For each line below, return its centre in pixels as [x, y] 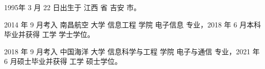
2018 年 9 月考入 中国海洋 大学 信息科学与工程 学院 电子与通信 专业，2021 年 [132, 51]
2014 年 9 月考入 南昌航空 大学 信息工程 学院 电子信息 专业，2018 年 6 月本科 [132, 24]
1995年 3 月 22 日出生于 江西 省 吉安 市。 [73, 7]
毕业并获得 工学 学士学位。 [49, 34]
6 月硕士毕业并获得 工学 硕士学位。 [63, 61]
